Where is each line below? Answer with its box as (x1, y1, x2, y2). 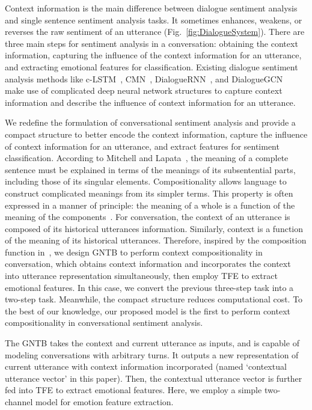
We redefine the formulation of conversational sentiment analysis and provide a (5, 116, 296, 129)
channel (5, 396, 33, 408)
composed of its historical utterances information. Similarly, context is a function (5, 222, 304, 234)
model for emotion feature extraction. (35, 396, 174, 408)
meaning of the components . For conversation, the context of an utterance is (5, 210, 290, 223)
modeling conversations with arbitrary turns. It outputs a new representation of (5, 348, 299, 361)
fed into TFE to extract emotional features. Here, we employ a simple (5, 384, 262, 396)
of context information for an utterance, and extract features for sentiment (5, 139, 280, 152)
